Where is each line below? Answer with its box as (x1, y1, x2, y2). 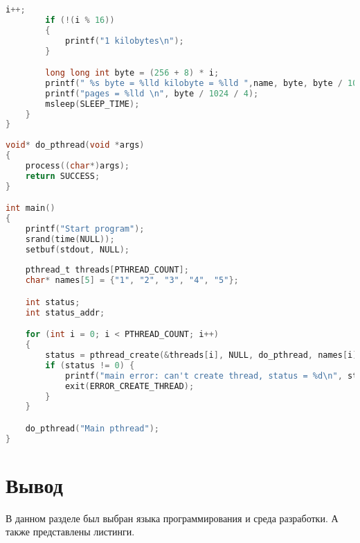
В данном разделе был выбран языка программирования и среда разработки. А (6, 510, 339, 525)
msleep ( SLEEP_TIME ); (45, 98, 140, 109)
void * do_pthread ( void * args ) (6, 140, 145, 150)
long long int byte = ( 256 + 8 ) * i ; (45, 68, 219, 78)
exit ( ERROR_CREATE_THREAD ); (64, 381, 195, 391)
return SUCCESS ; (25, 171, 100, 181)
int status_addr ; (25, 307, 105, 318)
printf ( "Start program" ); (25, 223, 145, 234)
